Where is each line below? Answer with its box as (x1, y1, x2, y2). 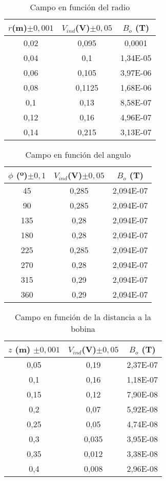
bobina (71, 323, 95, 334)
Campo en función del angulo (25, 149, 131, 160)
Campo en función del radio (30, 1, 130, 13)
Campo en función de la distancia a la (15, 311, 151, 323)
